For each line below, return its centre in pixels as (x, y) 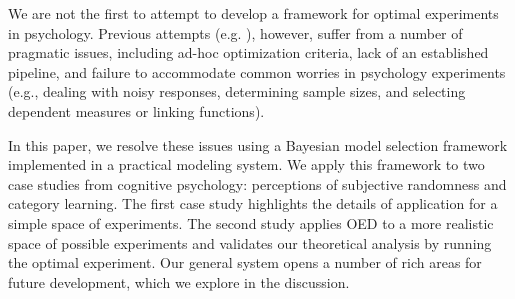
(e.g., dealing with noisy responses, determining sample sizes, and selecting (237, 91)
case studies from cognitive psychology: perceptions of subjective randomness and (257, 183)
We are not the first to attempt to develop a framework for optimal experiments (253, 13)
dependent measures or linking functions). (136, 110)
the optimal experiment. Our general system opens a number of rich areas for (245, 262)
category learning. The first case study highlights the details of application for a (253, 203)
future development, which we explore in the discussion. (179, 281)
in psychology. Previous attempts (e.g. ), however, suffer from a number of (235, 32)
